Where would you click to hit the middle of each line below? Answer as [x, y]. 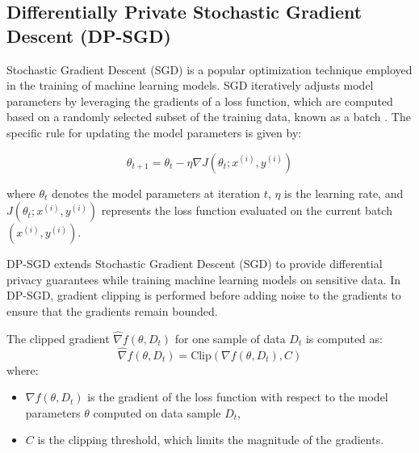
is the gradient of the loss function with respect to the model [238, 397]
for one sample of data [230, 338]
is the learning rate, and [344, 193]
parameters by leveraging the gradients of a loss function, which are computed [200, 101]
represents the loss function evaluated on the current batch [247, 210]
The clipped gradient [58, 338]
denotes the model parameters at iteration [156, 193]
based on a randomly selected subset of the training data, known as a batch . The [209, 117]
